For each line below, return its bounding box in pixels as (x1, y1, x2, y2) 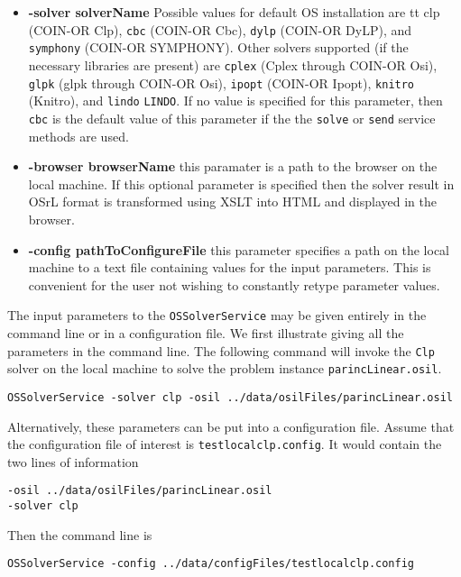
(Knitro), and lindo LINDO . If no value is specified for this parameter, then (28, 91, 443, 110)
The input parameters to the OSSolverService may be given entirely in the (7, 306, 427, 325)
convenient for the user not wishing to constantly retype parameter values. (28, 275, 440, 294)
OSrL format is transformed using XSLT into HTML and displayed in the (28, 192, 437, 211)
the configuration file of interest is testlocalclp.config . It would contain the (7, 435, 442, 453)
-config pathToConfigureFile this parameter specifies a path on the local (28, 240, 449, 259)
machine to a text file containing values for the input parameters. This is (28, 258, 431, 277)
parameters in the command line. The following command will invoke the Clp (7, 341, 435, 360)
